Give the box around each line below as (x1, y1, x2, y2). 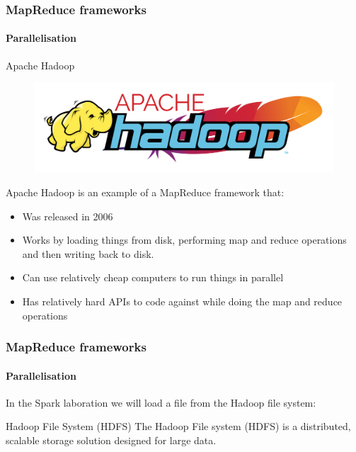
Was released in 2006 (22, 208, 113, 223)
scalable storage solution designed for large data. (6, 432, 217, 447)
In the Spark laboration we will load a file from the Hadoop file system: (6, 395, 316, 409)
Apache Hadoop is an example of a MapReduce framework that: (6, 184, 285, 199)
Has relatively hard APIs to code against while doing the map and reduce (22, 293, 343, 308)
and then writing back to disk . (22, 246, 154, 261)
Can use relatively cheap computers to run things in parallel (22, 270, 284, 285)
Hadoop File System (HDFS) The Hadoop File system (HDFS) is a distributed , (6, 419, 351, 434)
